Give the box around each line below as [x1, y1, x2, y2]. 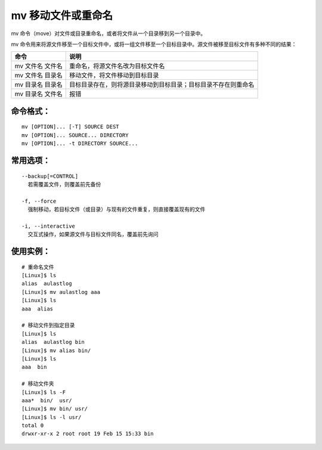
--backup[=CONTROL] [21, 173, 79, 179]
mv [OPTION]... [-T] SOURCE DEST [21, 123, 119, 131]
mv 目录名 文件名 [14, 90, 63, 98]
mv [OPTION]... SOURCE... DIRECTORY [21, 132, 129, 138]
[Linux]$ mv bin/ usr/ [21, 405, 88, 412]
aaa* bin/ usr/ [21, 397, 72, 404]
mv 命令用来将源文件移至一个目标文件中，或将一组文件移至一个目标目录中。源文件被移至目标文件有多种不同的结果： [11, 41, 297, 48]
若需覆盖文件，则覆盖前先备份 [27, 181, 101, 188]
